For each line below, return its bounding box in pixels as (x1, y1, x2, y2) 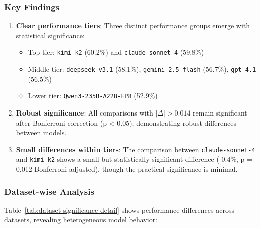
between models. (16, 127, 67, 138)
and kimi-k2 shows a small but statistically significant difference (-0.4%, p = (16, 154, 252, 164)
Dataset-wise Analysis (4, 185, 94, 197)
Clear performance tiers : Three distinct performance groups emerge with (16, 20, 250, 31)
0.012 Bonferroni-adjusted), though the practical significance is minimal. (16, 164, 238, 174)
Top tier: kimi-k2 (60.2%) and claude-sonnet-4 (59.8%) (28, 47, 204, 57)
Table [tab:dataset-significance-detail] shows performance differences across (4, 204, 234, 215)
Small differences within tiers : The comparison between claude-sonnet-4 (16, 144, 255, 154)
